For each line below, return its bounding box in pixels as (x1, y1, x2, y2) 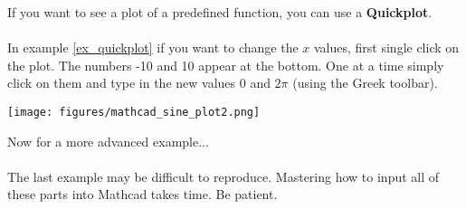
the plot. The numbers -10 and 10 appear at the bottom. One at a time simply (7, 55, 444, 74)
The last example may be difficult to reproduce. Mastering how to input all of (7, 166, 440, 185)
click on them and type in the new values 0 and (7, 73, 271, 92)
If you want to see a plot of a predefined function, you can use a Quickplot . (7, 3, 433, 21)
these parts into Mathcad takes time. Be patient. (7, 185, 278, 204)
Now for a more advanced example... (7, 131, 209, 150)
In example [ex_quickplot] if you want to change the (7, 38, 299, 57)
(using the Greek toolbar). (292, 73, 438, 92)
